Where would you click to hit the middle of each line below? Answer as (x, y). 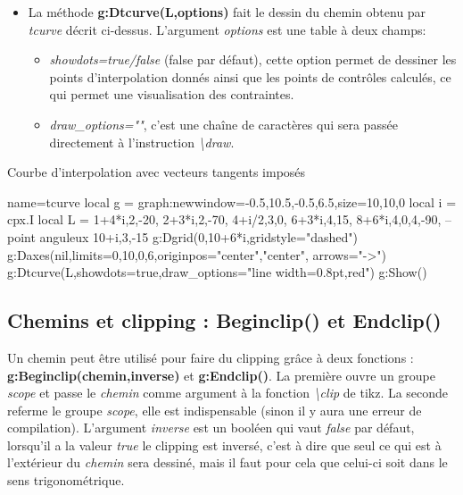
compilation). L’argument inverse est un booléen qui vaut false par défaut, (211, 428)
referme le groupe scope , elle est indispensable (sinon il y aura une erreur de (215, 410)
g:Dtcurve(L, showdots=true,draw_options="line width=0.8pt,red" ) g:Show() (217, 272)
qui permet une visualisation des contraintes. (172, 94)
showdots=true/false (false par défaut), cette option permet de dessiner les (253, 59)
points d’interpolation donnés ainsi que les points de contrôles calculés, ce (250, 76)
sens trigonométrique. (66, 480)
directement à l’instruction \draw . (142, 142)
